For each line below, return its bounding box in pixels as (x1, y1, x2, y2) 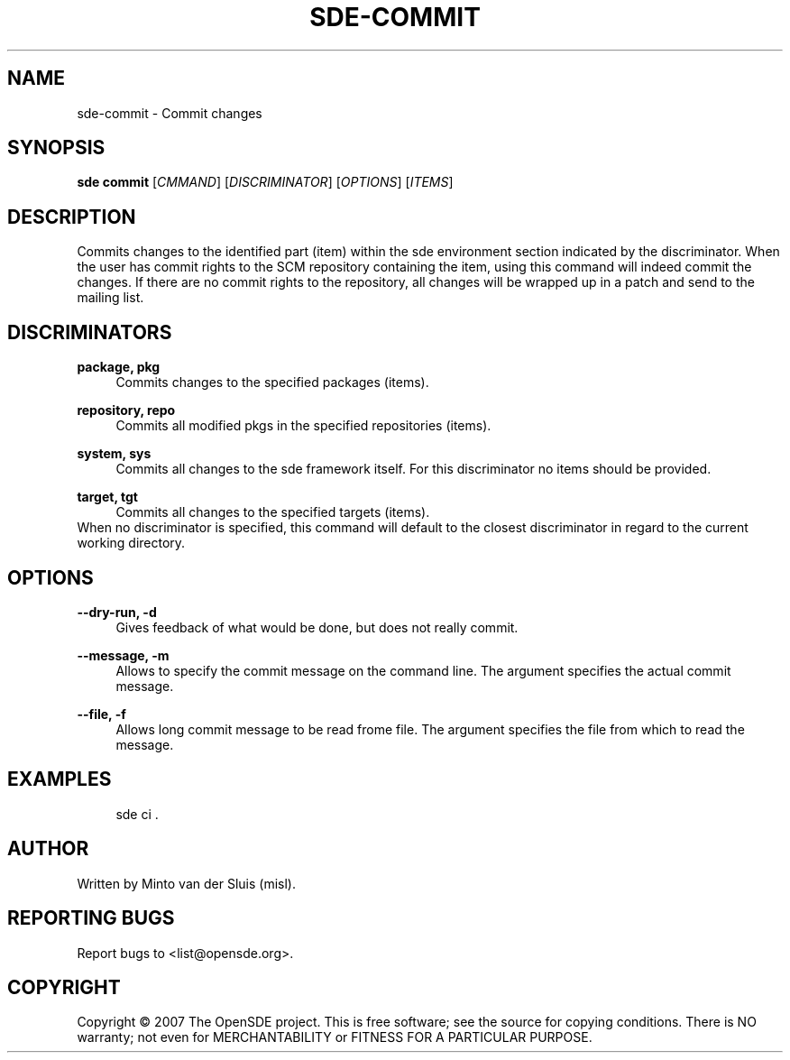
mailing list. (77, 290, 144, 306)
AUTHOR (7, 837, 89, 861)
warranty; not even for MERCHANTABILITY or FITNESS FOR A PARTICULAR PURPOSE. (77, 1029, 592, 1046)
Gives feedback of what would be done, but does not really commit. (115, 619, 519, 635)
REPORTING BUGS (7, 907, 175, 930)
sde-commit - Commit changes (77, 105, 262, 121)
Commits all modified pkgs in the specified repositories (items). (115, 418, 491, 434)
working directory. (77, 535, 186, 551)
